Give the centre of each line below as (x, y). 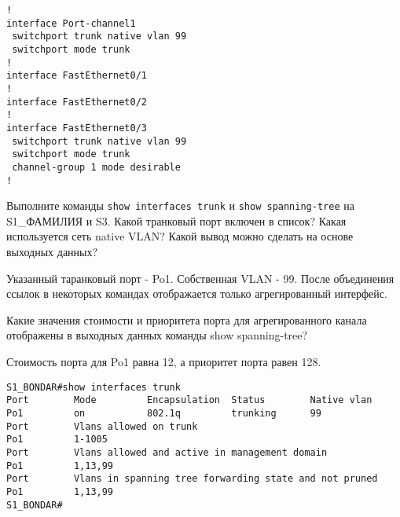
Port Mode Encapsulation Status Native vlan (189, 400)
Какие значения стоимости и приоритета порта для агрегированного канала (187, 319)
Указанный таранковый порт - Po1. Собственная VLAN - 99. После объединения (200, 278)
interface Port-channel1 (71, 23)
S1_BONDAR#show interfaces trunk (94, 387)
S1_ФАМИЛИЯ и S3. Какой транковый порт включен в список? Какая (176, 220)
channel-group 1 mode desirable (96, 167)
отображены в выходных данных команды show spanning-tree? (157, 335)
